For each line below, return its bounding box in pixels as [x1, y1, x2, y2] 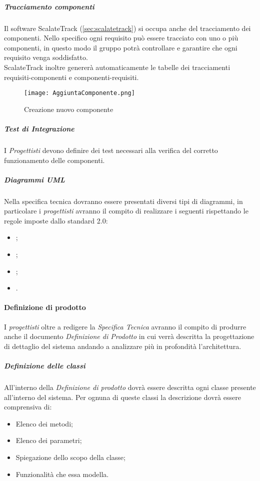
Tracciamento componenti [4, 1, 94, 11]
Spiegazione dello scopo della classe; [15, 451, 125, 462]
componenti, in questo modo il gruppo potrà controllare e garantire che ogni [4, 42, 237, 52]
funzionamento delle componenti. [4, 154, 105, 165]
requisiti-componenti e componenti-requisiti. [4, 71, 139, 82]
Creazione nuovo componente [24, 103, 113, 114]
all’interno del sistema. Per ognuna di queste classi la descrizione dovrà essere [4, 391, 241, 402]
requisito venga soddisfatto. [4, 52, 88, 62]
